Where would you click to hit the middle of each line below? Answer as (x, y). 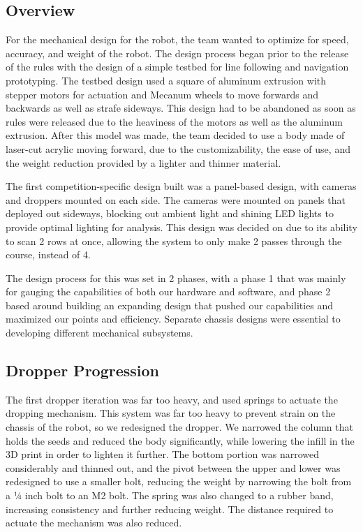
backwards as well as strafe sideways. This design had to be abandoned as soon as (181, 108)
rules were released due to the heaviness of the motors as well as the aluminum (174, 121)
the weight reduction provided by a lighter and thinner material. (143, 162)
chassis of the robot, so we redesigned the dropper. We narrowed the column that (179, 427)
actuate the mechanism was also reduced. (94, 523)
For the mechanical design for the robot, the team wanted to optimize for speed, (177, 39)
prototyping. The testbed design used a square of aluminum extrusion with (166, 80)
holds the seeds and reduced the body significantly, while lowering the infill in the (180, 440)
